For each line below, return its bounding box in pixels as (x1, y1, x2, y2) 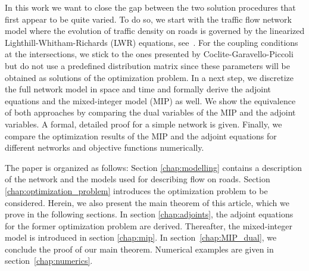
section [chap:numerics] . (5, 254, 93, 267)
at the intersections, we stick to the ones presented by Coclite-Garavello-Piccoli (5, 48, 294, 60)
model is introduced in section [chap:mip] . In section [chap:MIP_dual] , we (5, 231, 277, 244)
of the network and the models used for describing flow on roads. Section (5, 173, 270, 185)
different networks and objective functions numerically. (5, 141, 204, 154)
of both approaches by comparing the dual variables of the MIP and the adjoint (5, 106, 296, 119)
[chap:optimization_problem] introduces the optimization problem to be (5, 184, 268, 197)
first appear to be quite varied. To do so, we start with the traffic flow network (5, 13, 292, 25)
